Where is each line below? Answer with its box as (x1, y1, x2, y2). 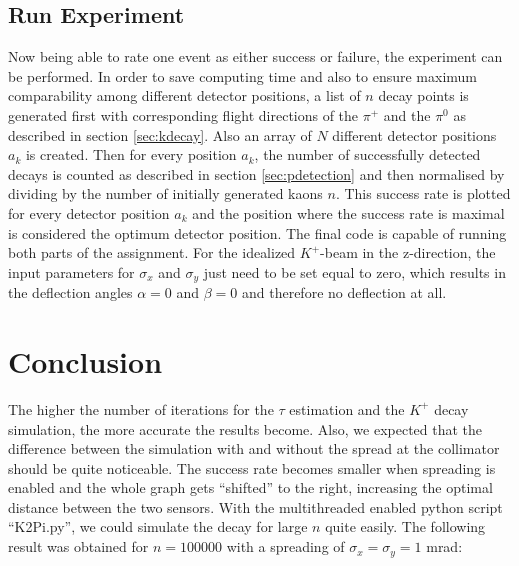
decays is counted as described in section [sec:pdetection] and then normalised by (8, 163, 505, 184)
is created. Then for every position (25, 144, 237, 165)
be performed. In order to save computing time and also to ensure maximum (8, 65, 478, 86)
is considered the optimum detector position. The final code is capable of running (8, 222, 507, 243)
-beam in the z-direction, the (320, 242, 496, 263)
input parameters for (8, 261, 135, 282)
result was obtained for (8, 536, 149, 557)
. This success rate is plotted (335, 183, 511, 204)
